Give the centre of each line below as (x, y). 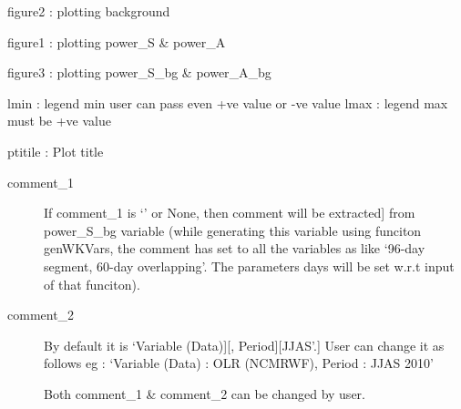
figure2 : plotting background (89, 11)
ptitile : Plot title (56, 151)
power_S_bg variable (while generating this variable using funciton (233, 230)
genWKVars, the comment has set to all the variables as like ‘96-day (235, 248)
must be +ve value (60, 121)
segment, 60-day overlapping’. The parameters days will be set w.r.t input (249, 266)
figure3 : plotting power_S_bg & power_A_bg (139, 72)
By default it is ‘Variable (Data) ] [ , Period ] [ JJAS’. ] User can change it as (244, 345)
